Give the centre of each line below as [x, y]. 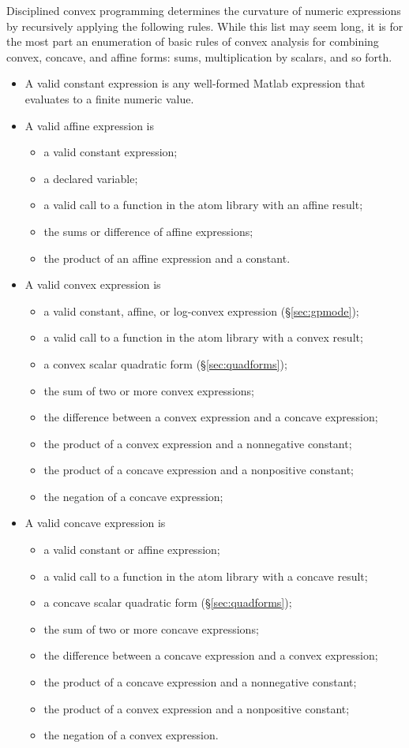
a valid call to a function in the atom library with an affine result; [203, 205]
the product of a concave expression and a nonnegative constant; [200, 682]
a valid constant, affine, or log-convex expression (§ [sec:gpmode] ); [201, 310]
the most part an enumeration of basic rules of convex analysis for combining [193, 41]
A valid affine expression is [89, 125]
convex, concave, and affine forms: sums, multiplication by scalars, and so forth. [199, 56]
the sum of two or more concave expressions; [151, 628]
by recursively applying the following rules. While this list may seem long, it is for [205, 26]
